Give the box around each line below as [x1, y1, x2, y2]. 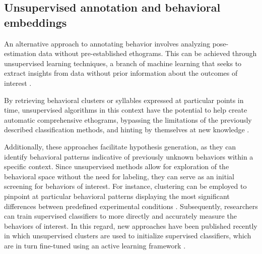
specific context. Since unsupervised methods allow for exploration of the [4, 161, 229, 172]
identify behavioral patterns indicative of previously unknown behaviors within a [4, 151, 253, 162]
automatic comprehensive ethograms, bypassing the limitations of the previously [4, 114, 252, 125]
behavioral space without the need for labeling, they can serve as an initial [4, 171, 234, 181]
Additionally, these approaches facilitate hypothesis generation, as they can [4, 141, 236, 151]
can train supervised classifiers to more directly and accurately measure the [4, 211, 237, 221]
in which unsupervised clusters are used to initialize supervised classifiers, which [4, 230, 251, 241]
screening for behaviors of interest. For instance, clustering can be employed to [4, 181, 247, 191]
